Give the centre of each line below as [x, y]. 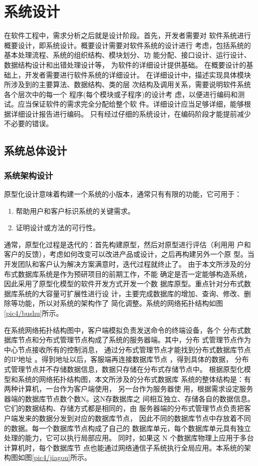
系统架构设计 [29, 175]
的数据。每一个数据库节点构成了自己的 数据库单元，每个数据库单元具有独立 [128, 428]
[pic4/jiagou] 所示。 [62, 457]
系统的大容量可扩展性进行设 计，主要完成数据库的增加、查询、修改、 [131, 293]
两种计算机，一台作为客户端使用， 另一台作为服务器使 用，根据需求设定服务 [129, 389]
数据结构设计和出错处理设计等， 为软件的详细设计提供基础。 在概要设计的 [125, 64]
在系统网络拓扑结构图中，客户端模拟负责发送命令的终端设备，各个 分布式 [124, 330]
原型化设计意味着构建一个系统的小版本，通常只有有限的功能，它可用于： [123, 194]
